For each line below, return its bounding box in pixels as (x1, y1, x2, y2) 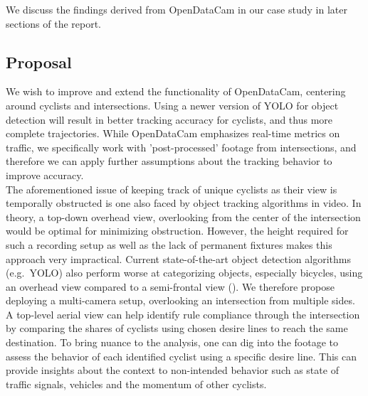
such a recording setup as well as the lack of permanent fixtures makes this (6, 237, 332, 252)
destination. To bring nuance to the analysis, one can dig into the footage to (6, 335, 338, 350)
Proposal (6, 50, 72, 73)
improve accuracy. (6, 167, 84, 182)
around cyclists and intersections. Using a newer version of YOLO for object (6, 97, 339, 112)
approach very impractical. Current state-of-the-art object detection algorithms (6, 251, 351, 266)
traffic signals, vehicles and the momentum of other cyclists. (6, 376, 267, 391)
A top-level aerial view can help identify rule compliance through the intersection (6, 306, 360, 321)
